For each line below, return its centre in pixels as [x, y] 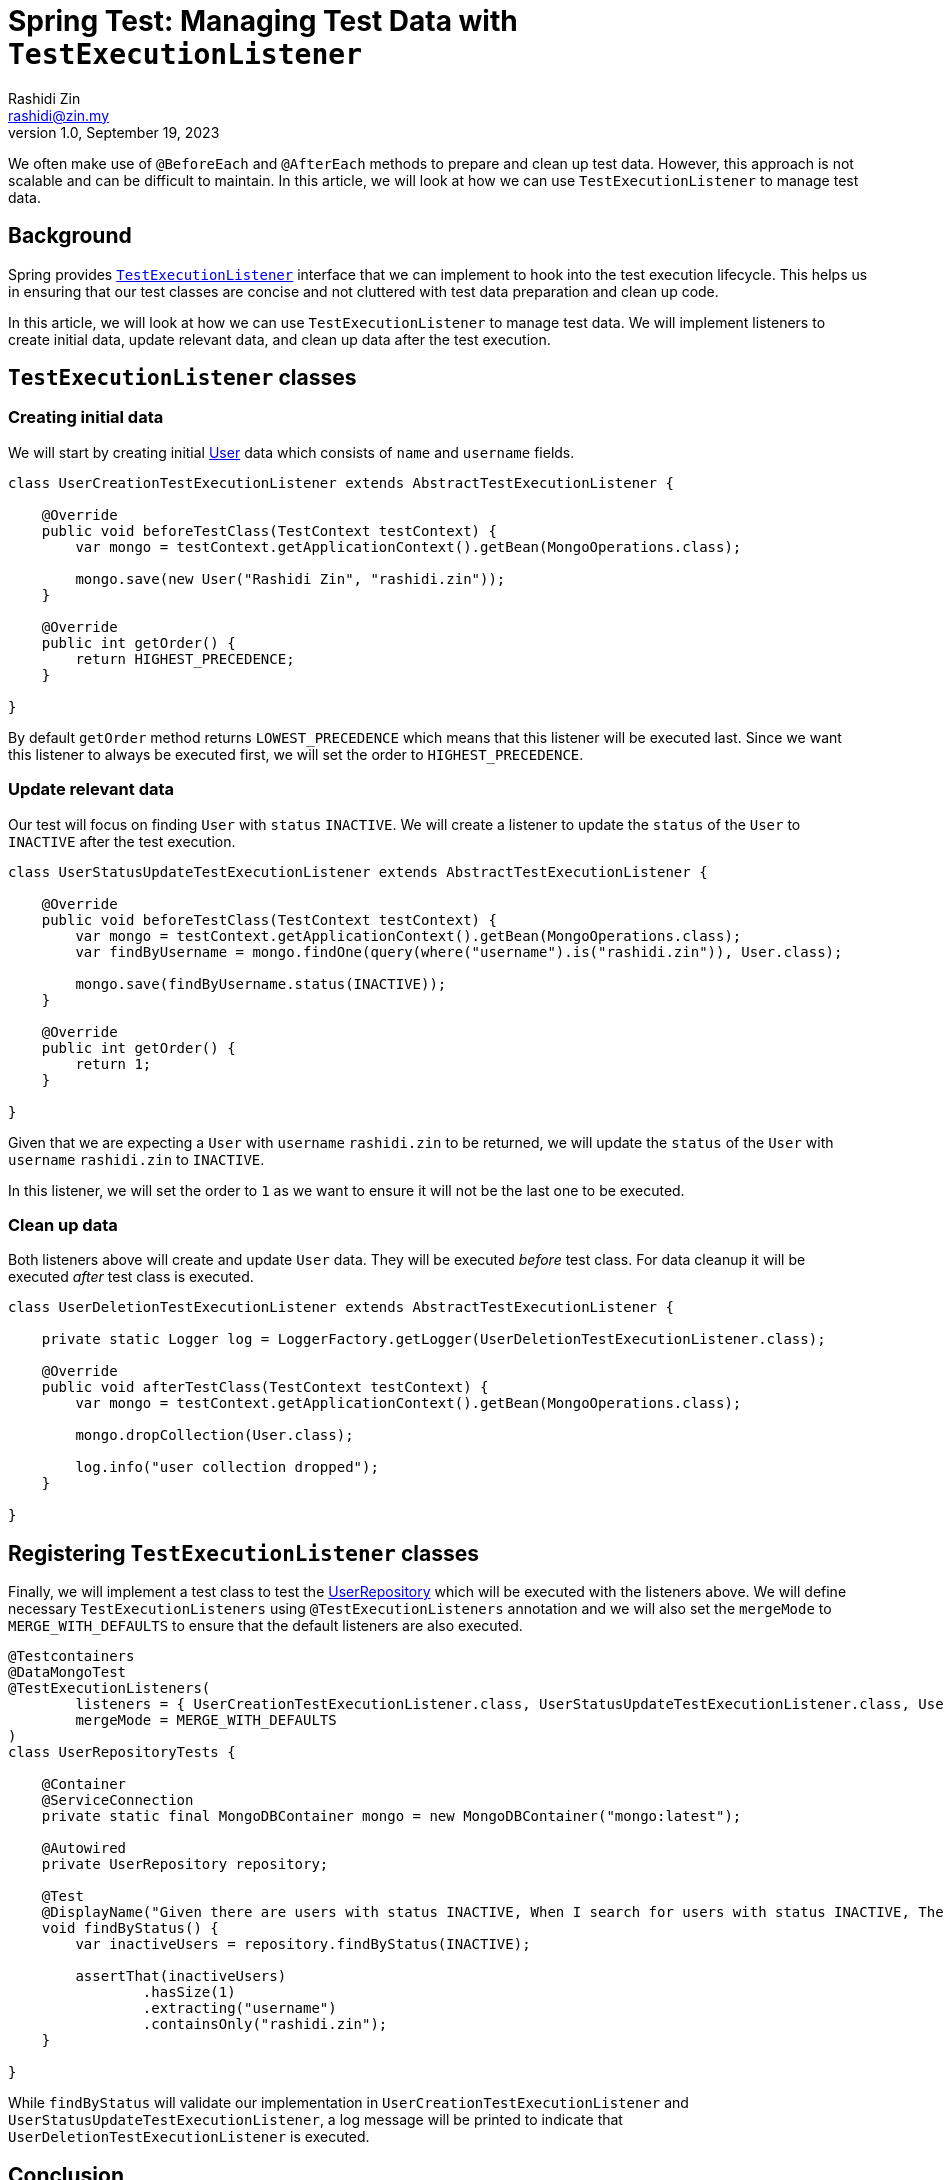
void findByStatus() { [130, 1928]
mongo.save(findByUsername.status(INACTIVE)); [261, 983]
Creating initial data [86, 417]
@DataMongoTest [67, 1672]
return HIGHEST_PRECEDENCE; [185, 658]
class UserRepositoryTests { [122, 1752]
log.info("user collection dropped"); [227, 1467]
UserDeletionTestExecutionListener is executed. [189, 2137]
